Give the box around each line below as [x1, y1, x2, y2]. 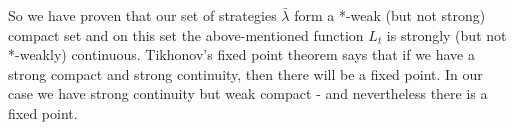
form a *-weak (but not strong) [294, 5, 486, 25]
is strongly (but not [386, 24, 507, 45]
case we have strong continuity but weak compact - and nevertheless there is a [8, 83, 488, 104]
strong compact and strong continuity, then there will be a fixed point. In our [8, 63, 483, 84]
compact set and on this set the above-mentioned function [8, 24, 364, 45]
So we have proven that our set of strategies [8, 5, 277, 25]
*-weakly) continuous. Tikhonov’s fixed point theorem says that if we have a [8, 44, 475, 65]
